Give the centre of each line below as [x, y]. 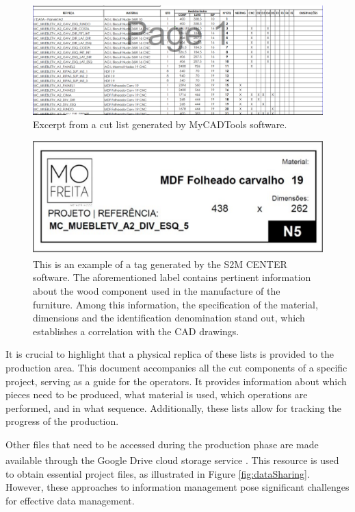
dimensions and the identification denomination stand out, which [169, 318]
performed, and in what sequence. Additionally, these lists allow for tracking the [173, 407]
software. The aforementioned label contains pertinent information [172, 277]
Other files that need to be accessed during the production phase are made [162, 444]
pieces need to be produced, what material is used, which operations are [157, 394]
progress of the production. [62, 421]
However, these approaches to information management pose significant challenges [177, 487]
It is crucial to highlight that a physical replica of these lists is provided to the [170, 354]
